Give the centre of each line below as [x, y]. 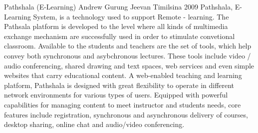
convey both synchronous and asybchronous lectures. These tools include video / [128, 55]
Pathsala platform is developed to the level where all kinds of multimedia [116, 26]
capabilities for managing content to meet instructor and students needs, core [123, 104]
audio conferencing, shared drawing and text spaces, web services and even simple [129, 65]
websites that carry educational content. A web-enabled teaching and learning [123, 75]
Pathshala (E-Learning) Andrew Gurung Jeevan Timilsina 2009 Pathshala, [119, 6]
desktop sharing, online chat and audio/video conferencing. [94, 124]
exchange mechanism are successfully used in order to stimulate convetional [120, 36]
